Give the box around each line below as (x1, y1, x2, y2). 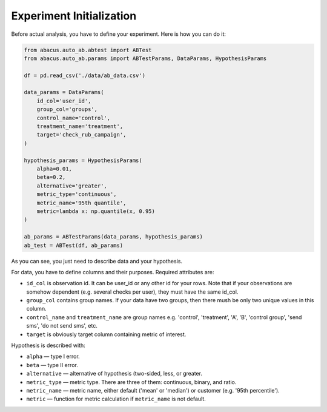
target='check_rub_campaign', (36, 131, 127, 138)
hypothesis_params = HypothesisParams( (24, 157, 142, 164)
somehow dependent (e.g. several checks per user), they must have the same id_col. (26, 288, 239, 295)
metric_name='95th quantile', (36, 199, 127, 206)
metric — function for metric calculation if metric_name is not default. (26, 395, 206, 403)
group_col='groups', (36, 106, 98, 113)
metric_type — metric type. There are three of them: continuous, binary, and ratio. (26, 378, 237, 385)
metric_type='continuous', (36, 191, 117, 198)
